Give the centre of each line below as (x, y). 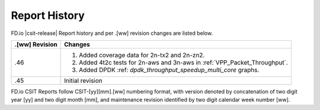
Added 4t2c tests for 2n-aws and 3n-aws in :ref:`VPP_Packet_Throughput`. (184, 62)
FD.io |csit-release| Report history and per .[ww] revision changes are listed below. (112, 33)
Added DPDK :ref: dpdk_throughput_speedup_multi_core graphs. (169, 70)
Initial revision (84, 80)
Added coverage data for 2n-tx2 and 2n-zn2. (142, 55)
